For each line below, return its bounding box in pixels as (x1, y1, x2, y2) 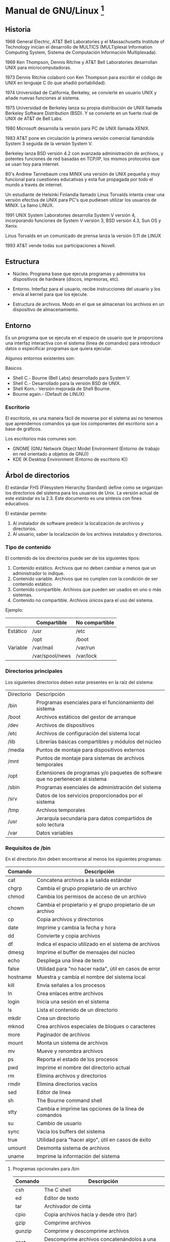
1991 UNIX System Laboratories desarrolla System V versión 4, (5, 212, 136, 218)
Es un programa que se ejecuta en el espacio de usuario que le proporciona (5, 334, 163, 341)
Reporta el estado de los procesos (36, 1056, 118, 1063)
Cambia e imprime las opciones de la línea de (36, 1105, 144, 1112)
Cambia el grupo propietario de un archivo (36, 885, 138, 892)
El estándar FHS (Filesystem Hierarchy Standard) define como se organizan (5, 484, 163, 491)
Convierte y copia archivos (36, 932, 100, 939)
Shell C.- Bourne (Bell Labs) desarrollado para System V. (12, 374, 131, 381)
